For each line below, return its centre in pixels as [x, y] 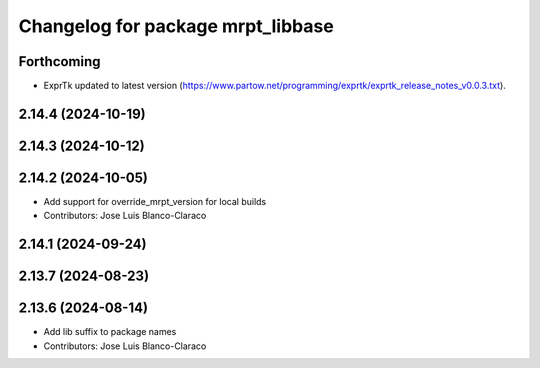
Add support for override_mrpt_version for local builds [155, 201]
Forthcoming [59, 61]
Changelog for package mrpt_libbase [176, 26]
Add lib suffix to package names [110, 332]
